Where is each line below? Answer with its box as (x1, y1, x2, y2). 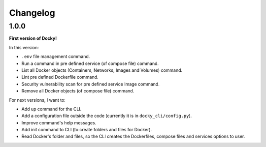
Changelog (9, 7, 55, 18)
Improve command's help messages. (21, 119, 97, 125)
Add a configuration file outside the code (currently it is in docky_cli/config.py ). (21, 113, 192, 119)
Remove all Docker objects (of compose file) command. (21, 88, 134, 94)
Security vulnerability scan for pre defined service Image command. (21, 81, 160, 87)
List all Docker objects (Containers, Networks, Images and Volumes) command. (21, 67, 183, 73)
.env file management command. (21, 54, 90, 59)
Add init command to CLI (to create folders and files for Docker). (21, 127, 152, 133)
